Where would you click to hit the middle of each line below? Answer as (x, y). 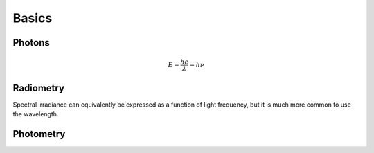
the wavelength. (36, 114)
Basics (33, 18)
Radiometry (39, 88)
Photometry (39, 134)
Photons (31, 43)
